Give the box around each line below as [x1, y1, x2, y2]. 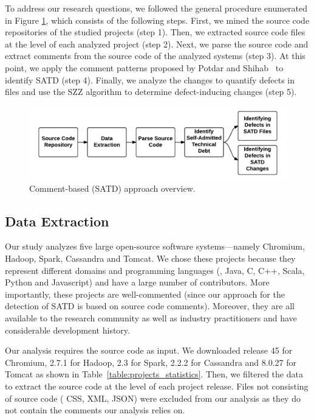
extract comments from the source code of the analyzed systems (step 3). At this [5, 49, 305, 62]
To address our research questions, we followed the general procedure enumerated [5, 2, 308, 14]
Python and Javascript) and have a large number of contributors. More [5, 276, 270, 289]
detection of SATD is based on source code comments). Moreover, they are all [5, 299, 295, 312]
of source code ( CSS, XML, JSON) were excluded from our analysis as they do [5, 391, 301, 404]
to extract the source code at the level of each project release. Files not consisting [5, 379, 309, 392]
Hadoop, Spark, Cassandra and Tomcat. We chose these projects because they [5, 252, 296, 265]
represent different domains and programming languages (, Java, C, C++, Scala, [5, 264, 305, 276]
